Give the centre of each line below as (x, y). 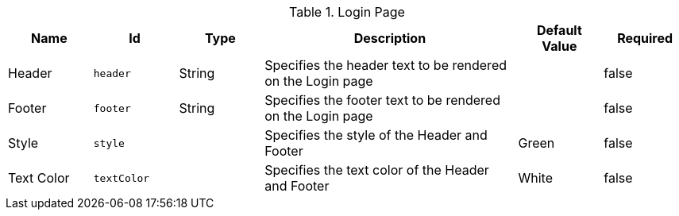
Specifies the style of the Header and (376, 135)
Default (559, 30)
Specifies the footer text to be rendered (382, 100)
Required (645, 38)
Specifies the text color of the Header (377, 170)
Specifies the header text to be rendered (386, 65)
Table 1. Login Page (347, 12)
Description (390, 38)
